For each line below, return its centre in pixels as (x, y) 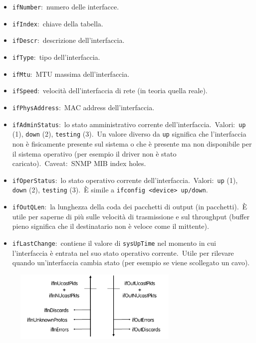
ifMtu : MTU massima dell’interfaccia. (71, 74)
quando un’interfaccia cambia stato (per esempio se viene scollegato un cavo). (131, 262)
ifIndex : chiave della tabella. (58, 23)
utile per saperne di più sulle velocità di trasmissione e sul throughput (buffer (131, 216)
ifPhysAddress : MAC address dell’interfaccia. (83, 107)
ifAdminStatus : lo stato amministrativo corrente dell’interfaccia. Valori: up (129, 124)
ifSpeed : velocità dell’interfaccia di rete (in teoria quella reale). (110, 90)
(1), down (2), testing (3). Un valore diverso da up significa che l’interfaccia (129, 134)
